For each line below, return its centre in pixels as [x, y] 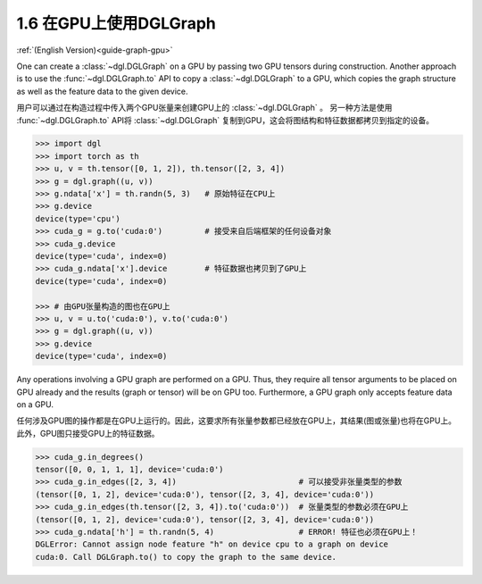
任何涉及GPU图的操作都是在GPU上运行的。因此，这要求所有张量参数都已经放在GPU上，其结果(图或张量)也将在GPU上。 [237, 421]
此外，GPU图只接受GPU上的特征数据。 [88, 433]
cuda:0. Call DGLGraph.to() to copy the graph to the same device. [186, 557]
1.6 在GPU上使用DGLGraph [116, 23]
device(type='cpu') [78, 218]
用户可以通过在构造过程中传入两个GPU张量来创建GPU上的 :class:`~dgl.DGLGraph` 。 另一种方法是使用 [204, 108]
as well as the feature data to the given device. [102, 91]
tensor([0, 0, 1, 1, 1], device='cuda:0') [129, 470]
